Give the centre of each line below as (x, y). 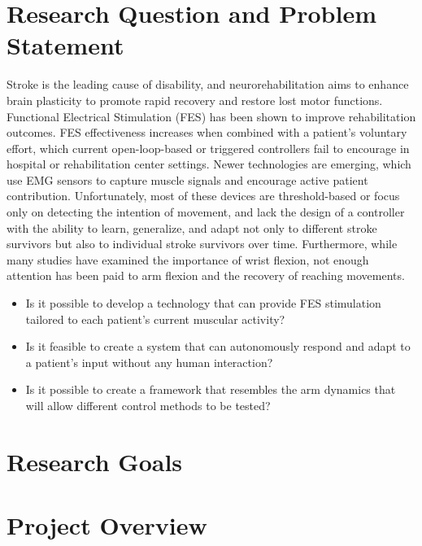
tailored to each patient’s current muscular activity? (155, 319)
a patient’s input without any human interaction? (149, 362)
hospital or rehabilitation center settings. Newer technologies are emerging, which (209, 164)
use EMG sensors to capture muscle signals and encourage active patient (187, 179)
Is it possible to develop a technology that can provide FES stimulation (203, 303)
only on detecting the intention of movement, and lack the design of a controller (206, 212)
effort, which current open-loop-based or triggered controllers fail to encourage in (208, 148)
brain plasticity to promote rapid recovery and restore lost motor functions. (195, 100)
